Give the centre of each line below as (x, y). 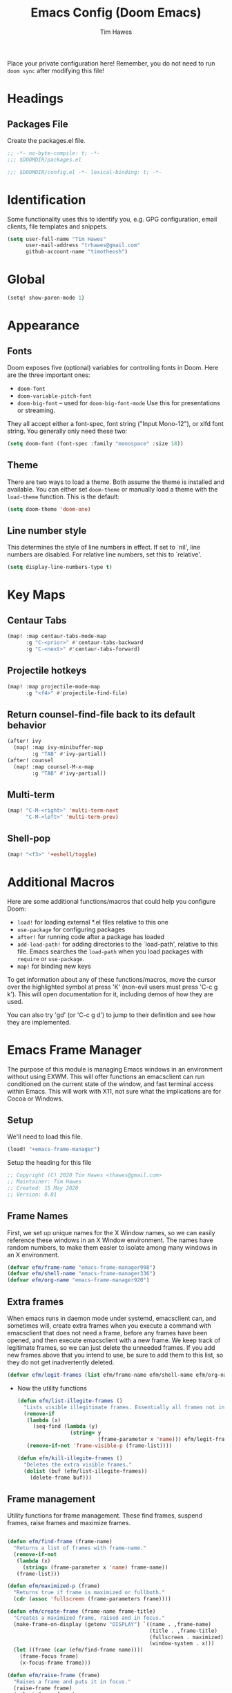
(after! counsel (30, 760)
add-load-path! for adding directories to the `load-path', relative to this (117, 944)
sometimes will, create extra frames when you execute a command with (109, 1326)
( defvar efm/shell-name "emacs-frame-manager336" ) (81, 1274)
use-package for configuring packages (71, 929)
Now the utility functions (52, 1388)
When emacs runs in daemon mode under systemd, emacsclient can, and (112, 1318)
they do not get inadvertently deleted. (61, 1362)
